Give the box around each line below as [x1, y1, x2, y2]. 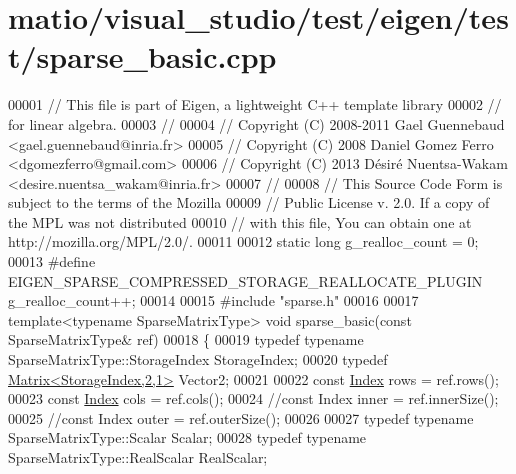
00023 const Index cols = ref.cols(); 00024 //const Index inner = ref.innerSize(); [8, 388, 499, 409]
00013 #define [8, 251, 96, 272]
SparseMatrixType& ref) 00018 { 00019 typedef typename [8, 329, 364, 350]
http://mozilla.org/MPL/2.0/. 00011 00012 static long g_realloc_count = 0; [8, 231, 479, 252]
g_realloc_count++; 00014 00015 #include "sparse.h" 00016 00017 [8, 290, 419, 311]
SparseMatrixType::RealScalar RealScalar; [8, 447, 268, 467]
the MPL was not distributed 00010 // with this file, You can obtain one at [8, 211, 472, 232]
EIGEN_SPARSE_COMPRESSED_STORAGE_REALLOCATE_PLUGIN [8, 270, 483, 291]
